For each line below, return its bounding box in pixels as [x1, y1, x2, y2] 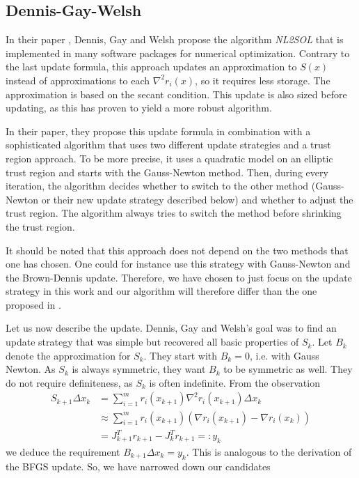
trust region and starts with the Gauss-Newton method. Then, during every [6, 164, 328, 179]
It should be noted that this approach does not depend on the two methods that [6, 242, 349, 257]
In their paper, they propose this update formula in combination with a [6, 123, 311, 138]
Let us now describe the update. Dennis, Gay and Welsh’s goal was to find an [6, 321, 337, 335]
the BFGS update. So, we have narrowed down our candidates [6, 458, 271, 473]
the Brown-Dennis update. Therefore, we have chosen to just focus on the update [6, 270, 352, 284]
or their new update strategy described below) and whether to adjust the [41, 192, 353, 206]
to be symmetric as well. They [223, 362, 353, 376]
